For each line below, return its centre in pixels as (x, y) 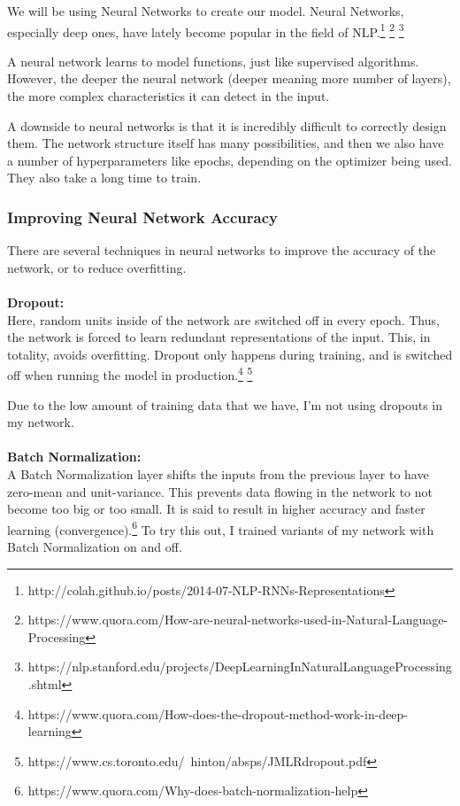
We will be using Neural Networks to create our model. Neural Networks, (206, 11)
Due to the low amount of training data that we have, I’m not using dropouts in (225, 404)
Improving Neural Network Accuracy (142, 217)
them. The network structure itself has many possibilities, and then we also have (226, 143)
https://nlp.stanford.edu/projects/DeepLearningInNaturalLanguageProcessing (240, 666)
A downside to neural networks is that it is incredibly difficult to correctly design (227, 125)
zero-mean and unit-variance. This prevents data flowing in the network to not (220, 491)
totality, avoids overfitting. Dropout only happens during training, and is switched (230, 354)
